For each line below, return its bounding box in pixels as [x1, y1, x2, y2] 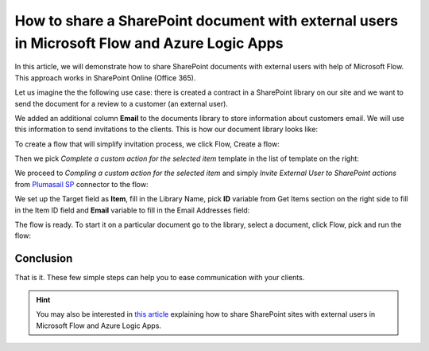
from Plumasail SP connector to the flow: [14, 179, 149, 189]
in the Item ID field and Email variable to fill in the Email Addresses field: [14, 205, 250, 215]
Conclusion [14, 252, 73, 266]
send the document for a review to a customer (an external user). [14, 99, 228, 108]
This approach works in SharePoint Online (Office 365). [14, 72, 196, 83]
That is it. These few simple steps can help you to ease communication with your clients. [14, 273, 305, 283]
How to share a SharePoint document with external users [14, 12, 399, 29]
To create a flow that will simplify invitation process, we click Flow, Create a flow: [14, 139, 280, 149]
